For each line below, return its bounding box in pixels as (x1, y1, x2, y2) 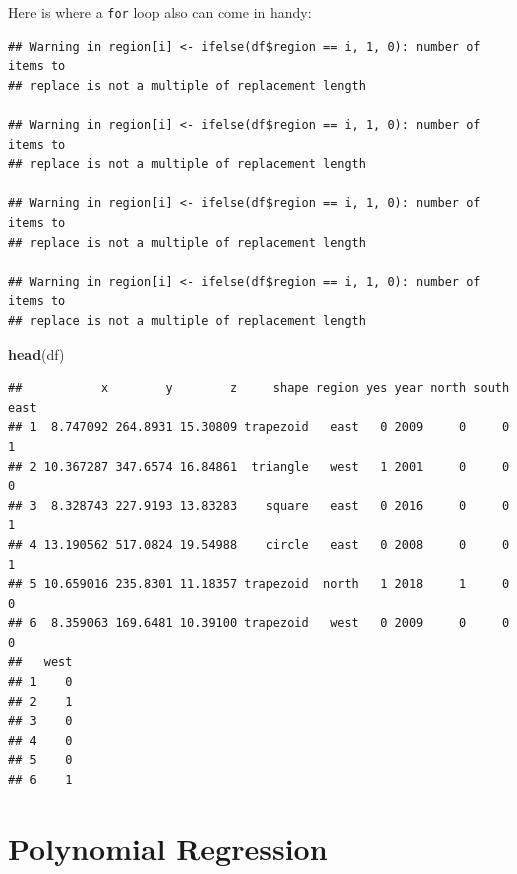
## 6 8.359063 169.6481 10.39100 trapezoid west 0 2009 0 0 (8, 616, 510, 631)
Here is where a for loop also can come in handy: (8, 2, 312, 22)
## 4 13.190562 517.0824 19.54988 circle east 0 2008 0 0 (8, 537, 510, 552)
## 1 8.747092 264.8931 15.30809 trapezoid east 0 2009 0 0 (8, 420, 510, 435)
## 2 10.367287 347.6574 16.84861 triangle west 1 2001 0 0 (8, 459, 510, 474)
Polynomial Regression (8, 827, 328, 868)
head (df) (8, 343, 65, 364)
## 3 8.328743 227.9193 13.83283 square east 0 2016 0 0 (8, 498, 510, 513)
